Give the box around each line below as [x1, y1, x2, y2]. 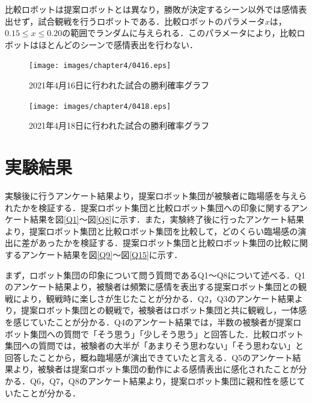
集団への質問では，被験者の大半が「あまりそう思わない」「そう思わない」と [5, 339, 304, 352]
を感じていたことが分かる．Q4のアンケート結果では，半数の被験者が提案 [5, 315, 293, 328]
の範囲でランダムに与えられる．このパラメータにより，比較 [62, 26, 297, 39]
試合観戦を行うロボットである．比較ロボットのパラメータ [38, 14, 265, 27]
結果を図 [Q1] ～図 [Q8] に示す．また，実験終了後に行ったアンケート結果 [29, 213, 304, 226]
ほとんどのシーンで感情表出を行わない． [38, 38, 198, 51]
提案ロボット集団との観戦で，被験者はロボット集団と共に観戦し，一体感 [21, 304, 307, 316]
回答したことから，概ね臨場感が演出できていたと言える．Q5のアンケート [5, 351, 293, 363]
